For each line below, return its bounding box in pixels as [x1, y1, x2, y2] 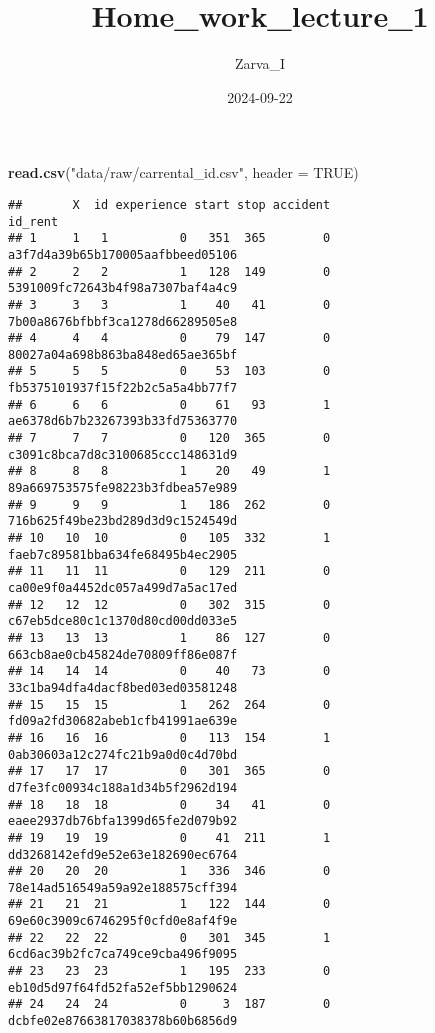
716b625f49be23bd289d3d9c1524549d [8, 514, 238, 529]
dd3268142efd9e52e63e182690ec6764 [8, 847, 238, 862]
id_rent [8, 214, 59, 229]
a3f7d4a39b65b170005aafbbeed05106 [8, 247, 238, 262]
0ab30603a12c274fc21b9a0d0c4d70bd [8, 747, 238, 762]
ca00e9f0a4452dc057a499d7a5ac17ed [8, 581, 238, 595]
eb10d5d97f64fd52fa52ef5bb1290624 [8, 980, 238, 995]
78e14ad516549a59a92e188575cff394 [8, 880, 238, 895]
